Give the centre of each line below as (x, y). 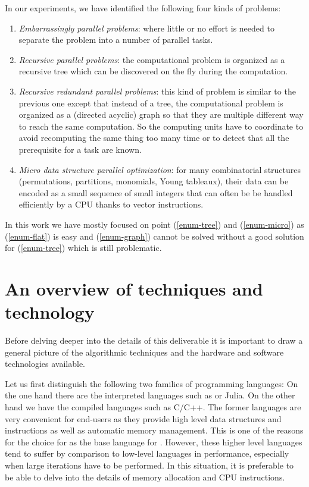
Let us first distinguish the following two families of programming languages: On (152, 383)
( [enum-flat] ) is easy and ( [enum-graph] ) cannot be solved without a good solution (154, 236)
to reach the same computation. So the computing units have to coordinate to (161, 126)
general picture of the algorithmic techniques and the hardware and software (144, 352)
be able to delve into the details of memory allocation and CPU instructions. (145, 477)
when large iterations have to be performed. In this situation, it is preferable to (149, 465)
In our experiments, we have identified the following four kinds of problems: (143, 8)
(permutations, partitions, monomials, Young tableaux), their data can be (154, 181)
